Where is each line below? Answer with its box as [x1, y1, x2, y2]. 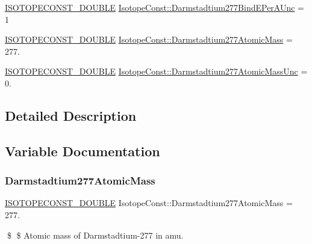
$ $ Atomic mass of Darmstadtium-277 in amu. [7, 228, 184, 241]
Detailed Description [5, 106, 137, 124]
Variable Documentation [5, 141, 160, 160]
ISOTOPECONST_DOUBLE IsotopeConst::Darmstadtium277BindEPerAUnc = [5, 1, 304, 13]
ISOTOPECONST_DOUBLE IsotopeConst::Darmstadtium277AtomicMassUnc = [5, 65, 308, 78]
